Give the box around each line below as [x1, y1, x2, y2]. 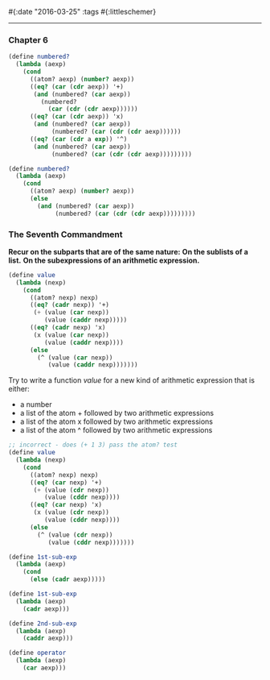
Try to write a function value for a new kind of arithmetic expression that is [8, 375, 256, 385]
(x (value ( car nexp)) [33, 330, 110, 339]
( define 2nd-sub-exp [8, 620, 78, 628]
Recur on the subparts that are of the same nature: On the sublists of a [8, 247, 249, 256]
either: [8, 384, 30, 394]
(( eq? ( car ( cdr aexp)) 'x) [29, 113, 125, 121]
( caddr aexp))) [22, 634, 74, 643]
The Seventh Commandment [8, 229, 123, 240]
